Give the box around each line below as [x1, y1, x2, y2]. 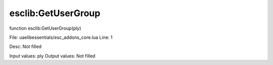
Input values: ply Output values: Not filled [9, 53, 96, 59]
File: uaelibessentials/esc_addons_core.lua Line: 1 [9, 34, 113, 40]
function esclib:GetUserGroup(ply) [9, 25, 81, 31]
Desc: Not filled [9, 43, 42, 50]
